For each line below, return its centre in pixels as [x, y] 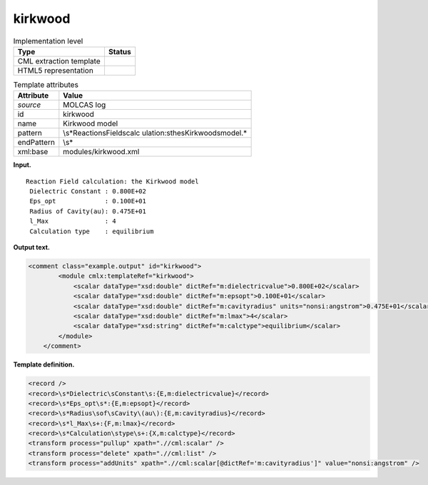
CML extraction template [59, 61]
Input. [22, 165]
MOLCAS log [85, 105]
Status [119, 51]
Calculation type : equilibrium [92, 231]
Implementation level [48, 41]
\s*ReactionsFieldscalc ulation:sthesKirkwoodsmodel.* [155, 133]
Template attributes [46, 85]
